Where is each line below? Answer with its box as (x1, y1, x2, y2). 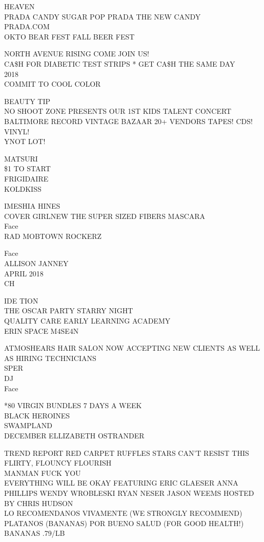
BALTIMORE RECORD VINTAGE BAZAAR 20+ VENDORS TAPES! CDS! (4, 115, 253, 126)
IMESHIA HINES (4, 200, 60, 211)
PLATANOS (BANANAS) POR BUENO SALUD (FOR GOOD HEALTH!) (4, 517, 244, 528)
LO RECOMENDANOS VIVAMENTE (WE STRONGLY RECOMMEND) (4, 508, 242, 518)
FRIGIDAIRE (4, 173, 49, 184)
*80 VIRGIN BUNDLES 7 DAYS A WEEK (4, 400, 142, 411)
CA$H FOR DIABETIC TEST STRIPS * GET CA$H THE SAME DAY (4, 58, 235, 69)
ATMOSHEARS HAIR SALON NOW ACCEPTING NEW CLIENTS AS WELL (4, 343, 260, 353)
